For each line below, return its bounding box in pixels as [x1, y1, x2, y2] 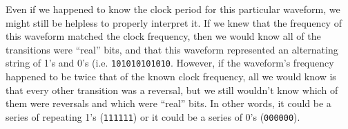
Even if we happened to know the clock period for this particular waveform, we [6, 2, 340, 16]
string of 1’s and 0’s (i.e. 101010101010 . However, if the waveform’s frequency [6, 56, 334, 70]
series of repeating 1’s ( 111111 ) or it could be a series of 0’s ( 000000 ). [6, 109, 300, 124]
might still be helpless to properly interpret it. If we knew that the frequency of [6, 15, 342, 30]
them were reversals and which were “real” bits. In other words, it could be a [6, 96, 331, 110]
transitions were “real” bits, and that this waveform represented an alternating [6, 42, 338, 56]
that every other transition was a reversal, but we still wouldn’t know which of [6, 82, 338, 97]
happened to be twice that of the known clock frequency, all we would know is [6, 69, 336, 84]
